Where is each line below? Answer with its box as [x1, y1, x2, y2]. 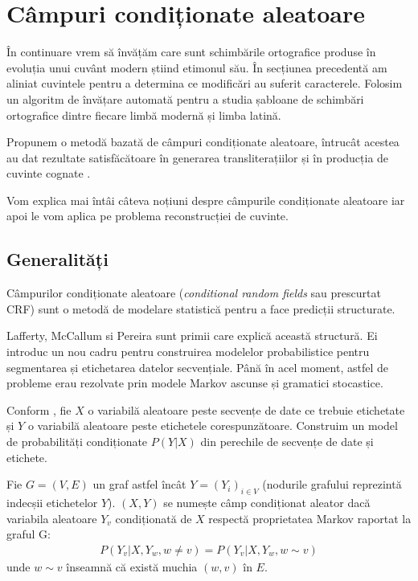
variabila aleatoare [6, 509, 97, 526]
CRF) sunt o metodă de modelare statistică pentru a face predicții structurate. [6, 300, 395, 317]
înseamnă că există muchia [66, 558, 198, 575]
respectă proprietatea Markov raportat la [208, 509, 412, 526]
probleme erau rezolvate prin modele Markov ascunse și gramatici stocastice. [6, 374, 383, 391]
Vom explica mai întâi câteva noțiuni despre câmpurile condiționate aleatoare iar [6, 191, 405, 208]
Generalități [6, 247, 109, 272]
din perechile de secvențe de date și [200, 433, 374, 450]
